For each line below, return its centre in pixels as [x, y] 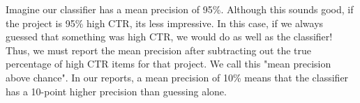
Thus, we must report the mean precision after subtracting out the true [159, 50]
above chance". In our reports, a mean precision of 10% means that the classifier [177, 77]
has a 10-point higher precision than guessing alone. [116, 91]
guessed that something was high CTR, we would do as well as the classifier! [169, 37]
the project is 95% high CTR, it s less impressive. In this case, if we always [165, 23]
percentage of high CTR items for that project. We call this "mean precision [168, 64]
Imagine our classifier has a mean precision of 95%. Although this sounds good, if [180, 9]
